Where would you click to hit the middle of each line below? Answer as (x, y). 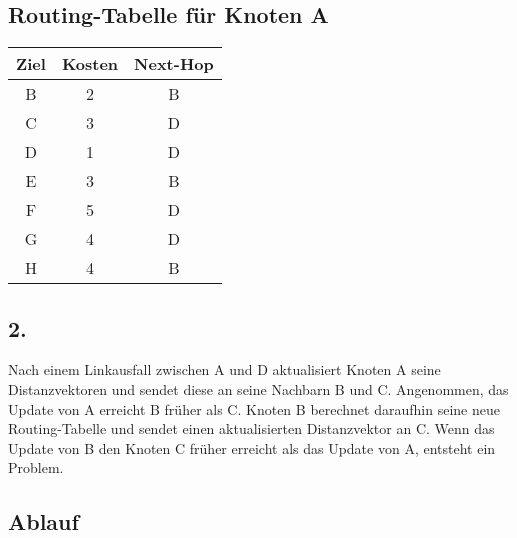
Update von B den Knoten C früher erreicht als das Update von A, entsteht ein (252, 447)
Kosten (90, 64)
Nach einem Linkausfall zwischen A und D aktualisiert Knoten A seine (224, 369)
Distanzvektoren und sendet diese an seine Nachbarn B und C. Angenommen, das (258, 389)
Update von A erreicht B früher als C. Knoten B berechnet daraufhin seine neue (254, 408)
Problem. (36, 467)
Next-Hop (174, 64)
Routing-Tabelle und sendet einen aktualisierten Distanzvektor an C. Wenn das (251, 428)
